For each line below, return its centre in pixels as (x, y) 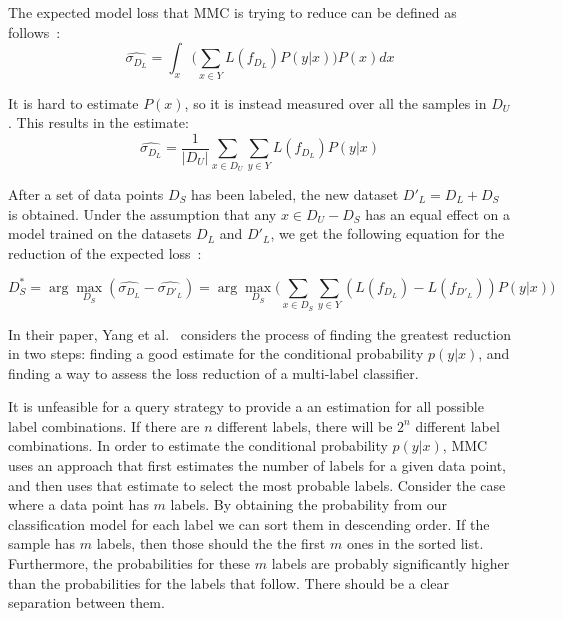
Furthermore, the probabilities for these (129, 563)
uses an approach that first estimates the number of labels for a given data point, (257, 465)
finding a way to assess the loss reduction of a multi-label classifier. (213, 372)
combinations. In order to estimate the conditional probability (198, 445)
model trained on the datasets (100, 233)
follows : (34, 31)
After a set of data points (86, 193)
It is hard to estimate (73, 102)
